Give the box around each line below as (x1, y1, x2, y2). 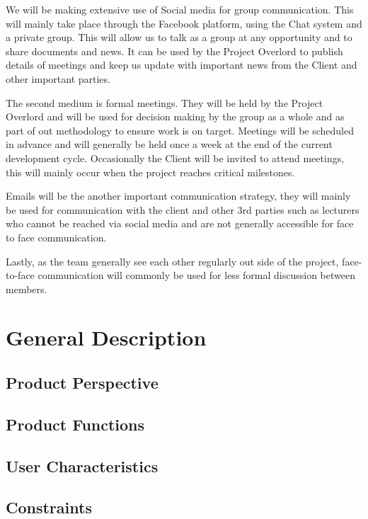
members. (6, 281, 47, 296)
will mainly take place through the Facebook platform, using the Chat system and (6, 16, 362, 30)
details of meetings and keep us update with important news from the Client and (6, 57, 357, 72)
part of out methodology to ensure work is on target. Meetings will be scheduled (6, 122, 355, 137)
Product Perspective (6, 372, 159, 394)
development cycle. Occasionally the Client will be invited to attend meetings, (6, 150, 345, 165)
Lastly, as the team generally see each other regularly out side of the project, (6, 253, 339, 268)
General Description (6, 323, 207, 352)
